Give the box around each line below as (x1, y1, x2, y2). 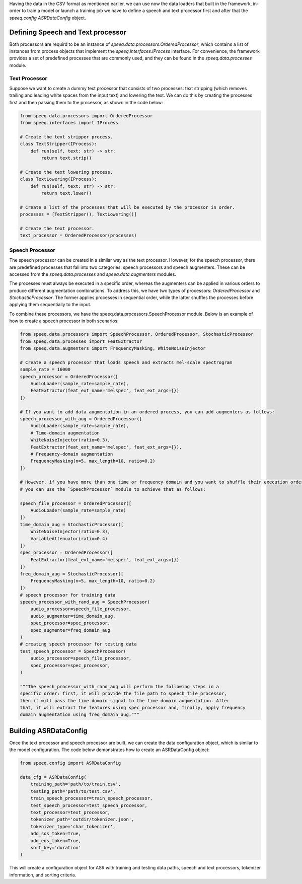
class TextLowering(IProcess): (20, 176, 98, 182)
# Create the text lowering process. (20, 169, 113, 175)
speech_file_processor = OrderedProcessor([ (20, 500, 132, 506)
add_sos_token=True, (30, 831, 82, 837)
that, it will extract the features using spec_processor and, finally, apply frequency (20, 705, 246, 710)
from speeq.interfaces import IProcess (20, 120, 118, 126)
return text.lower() (41, 190, 92, 196)
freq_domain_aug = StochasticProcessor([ (20, 571, 124, 576)
